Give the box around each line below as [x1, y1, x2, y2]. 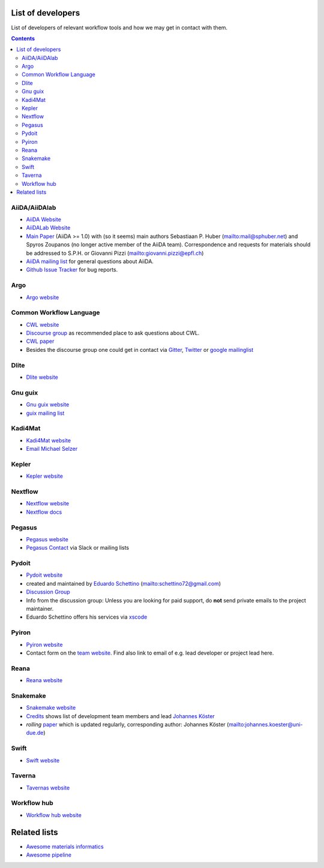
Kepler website [26, 472, 63, 480]
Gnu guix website [26, 401, 70, 408]
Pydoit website [26, 571, 63, 578]
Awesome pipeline [26, 851, 72, 858]
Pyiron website [26, 641, 63, 648]
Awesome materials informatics [26, 843, 104, 850]
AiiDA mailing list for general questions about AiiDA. [26, 258, 154, 265]
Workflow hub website [26, 811, 82, 818]
